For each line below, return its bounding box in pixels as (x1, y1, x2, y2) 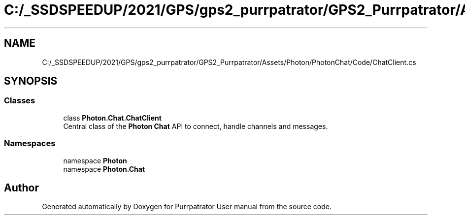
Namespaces (4, 138, 56, 149)
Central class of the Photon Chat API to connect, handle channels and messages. (63, 122, 328, 130)
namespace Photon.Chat (63, 164, 145, 173)
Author (4, 181, 39, 194)
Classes (4, 95, 35, 106)
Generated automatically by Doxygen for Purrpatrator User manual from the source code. (42, 202, 332, 211)
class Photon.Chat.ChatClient (63, 113, 162, 122)
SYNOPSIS (4, 75, 58, 88)
